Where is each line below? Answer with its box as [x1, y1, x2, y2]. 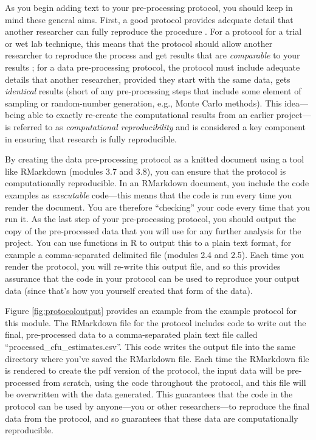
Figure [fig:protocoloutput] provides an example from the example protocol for [5, 304, 297, 317]
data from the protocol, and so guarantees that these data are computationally [5, 411, 298, 424]
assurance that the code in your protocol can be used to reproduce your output [5, 272, 300, 285]
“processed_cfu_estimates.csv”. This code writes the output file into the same [5, 340, 296, 353]
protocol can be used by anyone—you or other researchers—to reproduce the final [5, 400, 310, 412]
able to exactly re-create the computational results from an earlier [27, 108, 274, 121]
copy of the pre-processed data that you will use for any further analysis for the [5, 224, 301, 237]
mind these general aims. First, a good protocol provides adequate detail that [5, 13, 294, 26]
